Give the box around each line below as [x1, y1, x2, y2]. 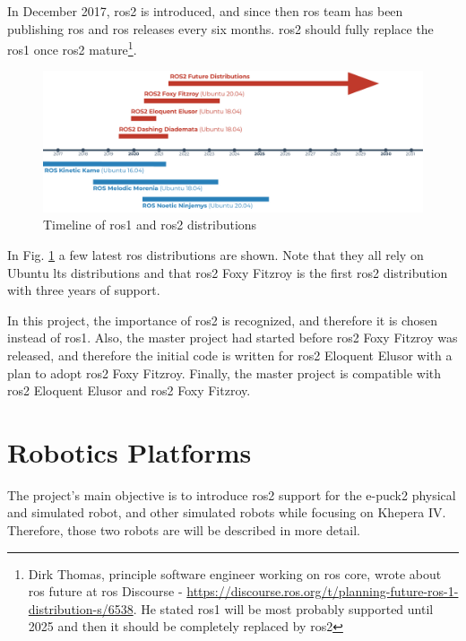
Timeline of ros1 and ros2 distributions [43, 215, 257, 234]
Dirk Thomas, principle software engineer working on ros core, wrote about [28, 564, 442, 583]
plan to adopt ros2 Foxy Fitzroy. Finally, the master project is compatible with [7, 363, 442, 382]
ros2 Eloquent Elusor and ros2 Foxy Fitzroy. [7, 381, 251, 400]
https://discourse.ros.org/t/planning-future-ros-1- [186, 582, 459, 601]
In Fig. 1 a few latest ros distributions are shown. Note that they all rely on [7, 245, 424, 264]
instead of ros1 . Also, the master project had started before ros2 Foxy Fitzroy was [7, 328, 458, 347]
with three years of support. [7, 281, 160, 299]
